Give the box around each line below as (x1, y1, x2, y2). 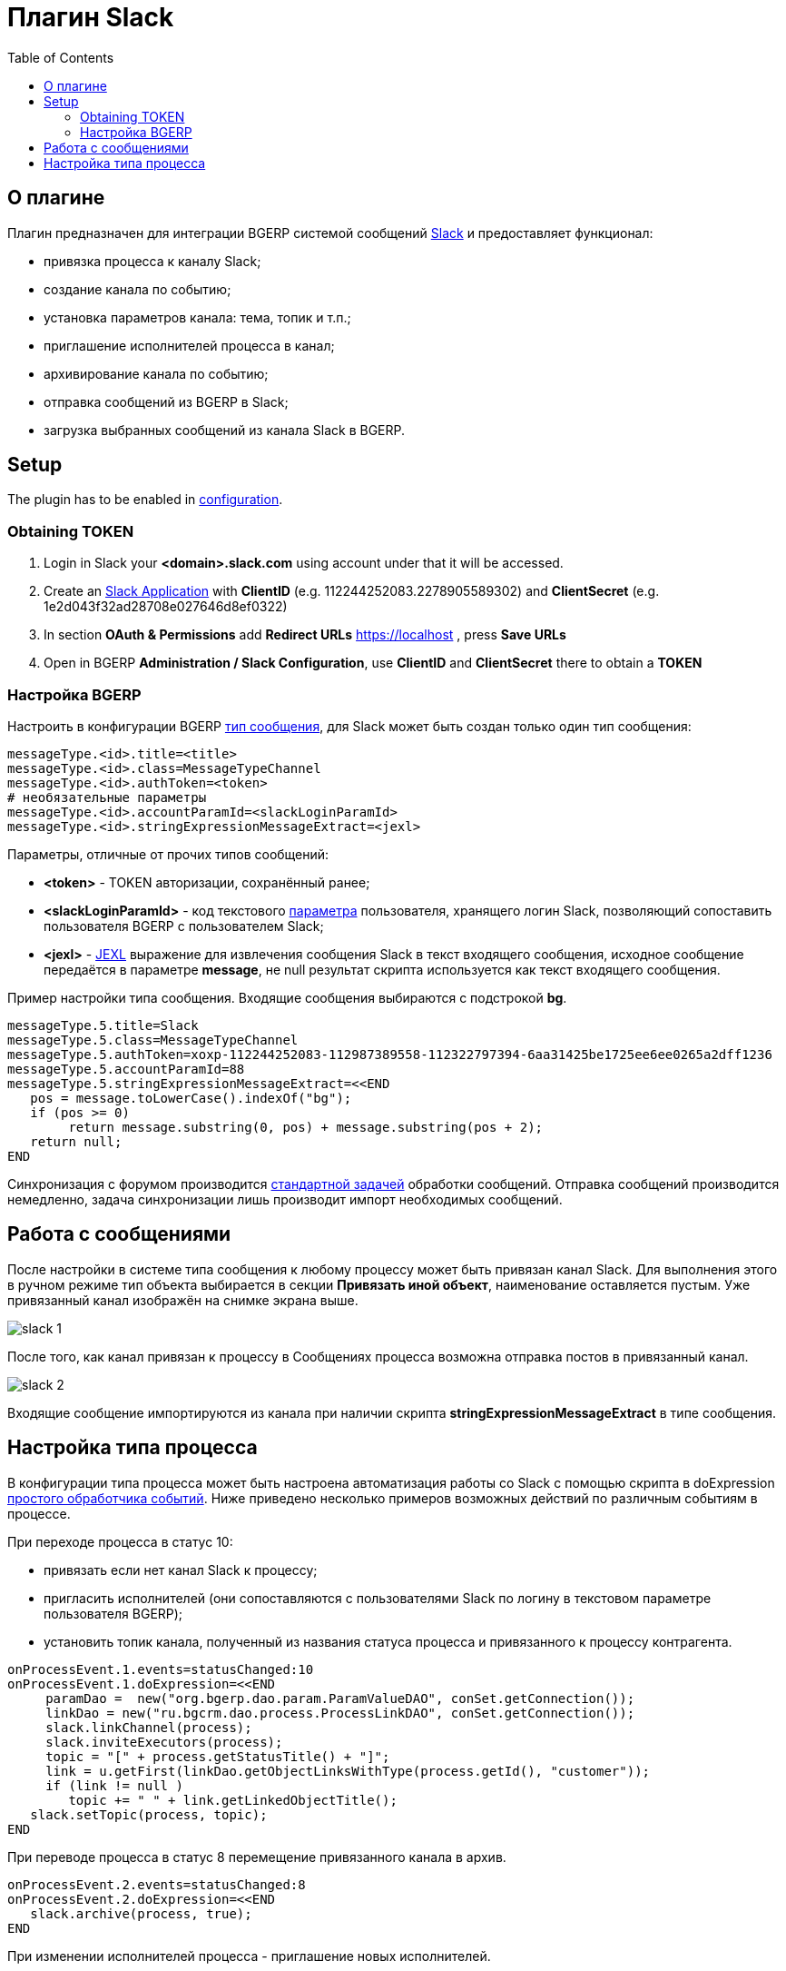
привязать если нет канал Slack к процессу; (44, 1561, 318, 1578)
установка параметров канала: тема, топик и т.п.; (44, 309, 351, 325)
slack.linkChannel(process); (45, 1719, 252, 1735)
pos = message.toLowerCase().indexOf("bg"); (30, 1090, 352, 1105)
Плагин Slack (7, 2, 174, 33)
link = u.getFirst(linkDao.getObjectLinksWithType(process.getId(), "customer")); (45, 1763, 651, 1778)
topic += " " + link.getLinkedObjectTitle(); (68, 1792, 398, 1808)
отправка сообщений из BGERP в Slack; (44, 393, 289, 410)
